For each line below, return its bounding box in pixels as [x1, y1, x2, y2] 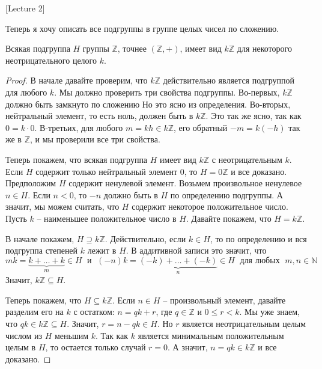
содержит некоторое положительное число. [132, 200, 288, 213]
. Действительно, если [105, 232, 186, 245]
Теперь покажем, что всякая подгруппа [5, 153, 148, 165]
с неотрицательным [211, 153, 282, 165]
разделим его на [5, 305, 64, 318]
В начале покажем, [5, 232, 74, 245]
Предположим [5, 177, 56, 189]
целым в [5, 341, 36, 353]
